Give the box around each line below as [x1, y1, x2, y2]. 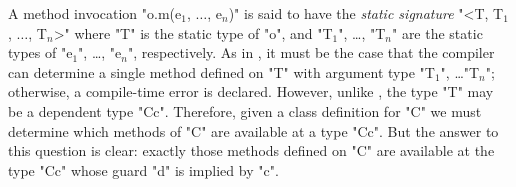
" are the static [391, 22, 483, 43]
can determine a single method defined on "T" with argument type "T [8, 61, 435, 82]
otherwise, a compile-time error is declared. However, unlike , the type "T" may [8, 81, 494, 102]
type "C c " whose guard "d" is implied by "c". [8, 159, 279, 180]
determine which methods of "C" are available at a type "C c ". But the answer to [8, 120, 499, 141]
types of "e [8, 42, 73, 63]
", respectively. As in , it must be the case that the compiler [127, 42, 495, 63]
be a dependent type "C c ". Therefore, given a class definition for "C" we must [8, 100, 482, 121]
